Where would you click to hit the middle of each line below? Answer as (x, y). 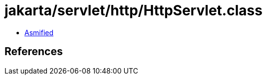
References (34, 52)
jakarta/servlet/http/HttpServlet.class (133, 10)
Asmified (39, 32)
